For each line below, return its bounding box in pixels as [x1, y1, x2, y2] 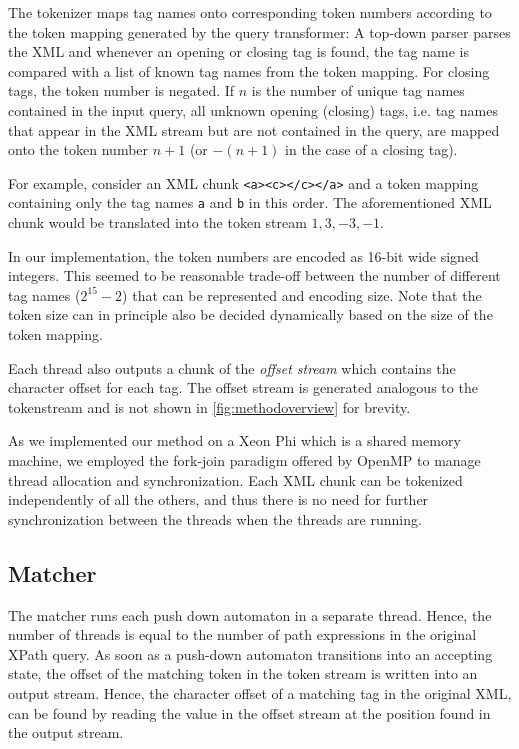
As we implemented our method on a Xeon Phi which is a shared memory [8, 430, 461, 451]
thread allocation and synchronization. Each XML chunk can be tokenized [8, 469, 463, 490]
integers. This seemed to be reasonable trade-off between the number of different [8, 265, 501, 286]
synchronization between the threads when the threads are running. [8, 508, 422, 529]
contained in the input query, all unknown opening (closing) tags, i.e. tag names [8, 99, 498, 120]
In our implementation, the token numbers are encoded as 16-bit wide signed [8, 245, 479, 266]
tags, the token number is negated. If [8, 80, 235, 101]
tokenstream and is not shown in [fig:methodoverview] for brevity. [8, 396, 411, 417]
